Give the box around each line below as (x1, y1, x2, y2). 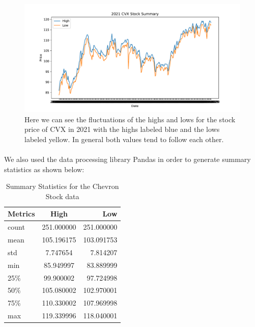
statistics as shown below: (4, 163, 84, 174)
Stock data (45, 190, 79, 201)
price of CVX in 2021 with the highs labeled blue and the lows (24, 124, 220, 134)
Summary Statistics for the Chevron (6, 181, 119, 192)
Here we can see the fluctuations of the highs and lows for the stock (24, 114, 236, 124)
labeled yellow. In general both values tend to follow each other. (24, 133, 224, 144)
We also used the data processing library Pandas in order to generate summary (4, 153, 251, 164)
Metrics (8, 208, 35, 219)
